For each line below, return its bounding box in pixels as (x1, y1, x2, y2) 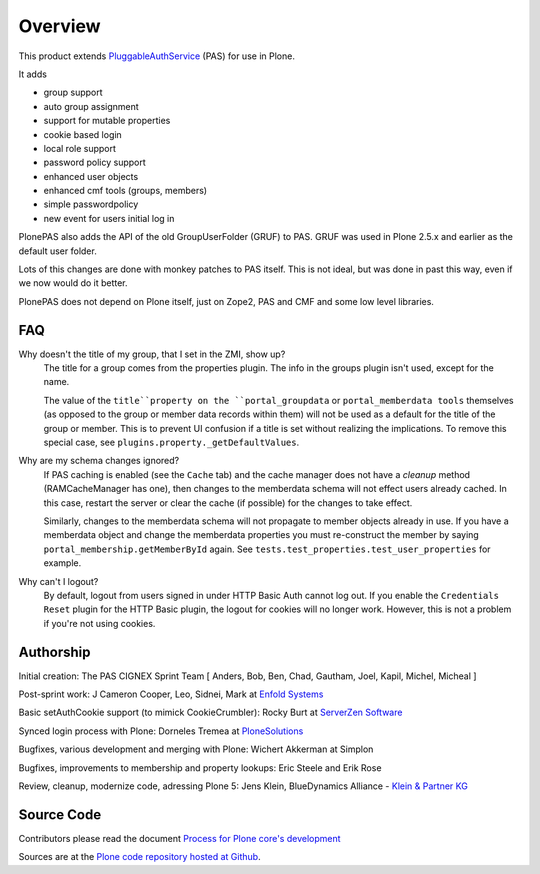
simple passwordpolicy (43, 198, 139, 210)
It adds (18, 68, 47, 80)
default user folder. (18, 245, 97, 257)
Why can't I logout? (18, 575, 99, 587)
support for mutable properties (43, 115, 171, 127)
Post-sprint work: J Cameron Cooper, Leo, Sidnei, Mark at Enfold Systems (18, 688, 324, 700)
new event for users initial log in (43, 212, 175, 224)
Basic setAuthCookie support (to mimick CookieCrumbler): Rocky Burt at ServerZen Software (18, 706, 403, 719)
